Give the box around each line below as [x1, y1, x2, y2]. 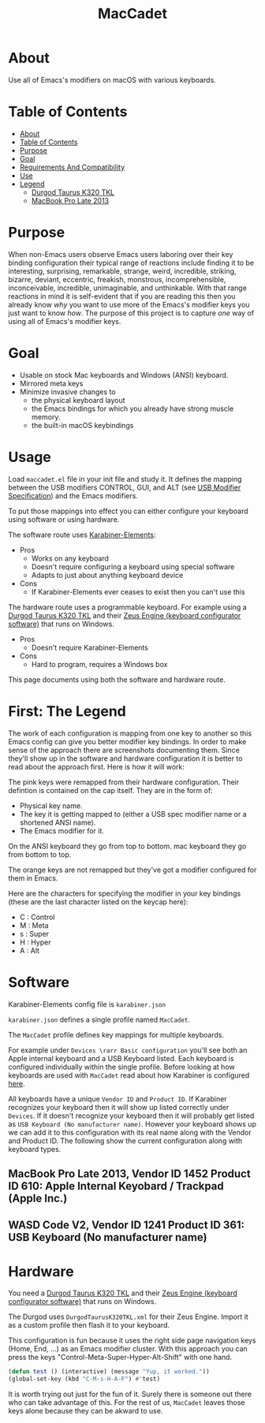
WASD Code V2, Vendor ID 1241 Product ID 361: [8, 1219, 245, 1232]
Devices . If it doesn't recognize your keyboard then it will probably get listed [8, 1111, 255, 1120]
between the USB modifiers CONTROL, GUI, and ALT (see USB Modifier [8, 482, 241, 492]
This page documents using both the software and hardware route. [8, 675, 226, 684]
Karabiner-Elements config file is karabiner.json [8, 999, 166, 1009]
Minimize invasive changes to [19, 387, 116, 397]
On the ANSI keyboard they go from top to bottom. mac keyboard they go [8, 841, 247, 851]
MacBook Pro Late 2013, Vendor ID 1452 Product [8, 1167, 251, 1180]
